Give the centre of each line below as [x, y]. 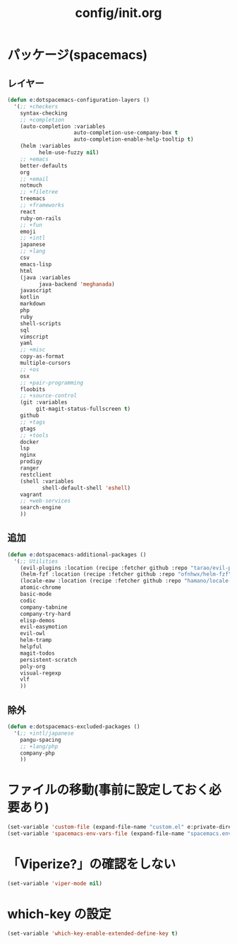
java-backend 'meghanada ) [77, 284]
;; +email [35, 179]
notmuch [31, 185]
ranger [30, 468]
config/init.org [119, 13]
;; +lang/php [39, 746]
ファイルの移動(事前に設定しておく [108, 790]
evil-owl [33, 634]
